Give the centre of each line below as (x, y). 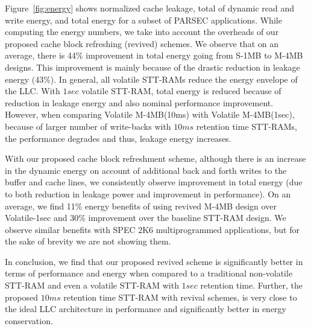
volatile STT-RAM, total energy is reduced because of (181, 91)
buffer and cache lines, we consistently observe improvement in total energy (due (154, 182)
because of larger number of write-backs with (88, 126)
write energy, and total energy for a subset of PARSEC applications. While (143, 20)
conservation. (29, 320)
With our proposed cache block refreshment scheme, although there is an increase (155, 158)
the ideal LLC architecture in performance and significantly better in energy (146, 309)
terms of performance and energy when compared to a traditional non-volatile (149, 273)
